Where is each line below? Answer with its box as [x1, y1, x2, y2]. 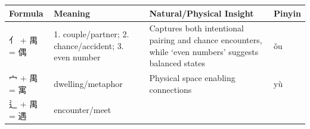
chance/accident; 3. [54, 39, 124, 51]
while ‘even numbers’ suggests [149, 45, 259, 57]
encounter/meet [54, 104, 111, 116]
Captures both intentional [149, 22, 244, 34]
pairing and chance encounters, [149, 33, 262, 46]
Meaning [54, 7, 91, 19]
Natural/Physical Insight [149, 7, 254, 19]
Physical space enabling [149, 71, 235, 83]
